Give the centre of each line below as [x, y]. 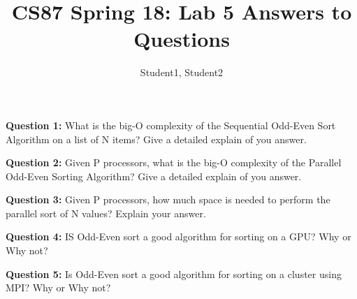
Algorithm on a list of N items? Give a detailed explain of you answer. [156, 139]
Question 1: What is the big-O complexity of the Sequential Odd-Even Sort [171, 125]
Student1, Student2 [182, 72]
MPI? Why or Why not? [58, 287]
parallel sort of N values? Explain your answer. [106, 213]
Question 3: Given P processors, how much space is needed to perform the [168, 199]
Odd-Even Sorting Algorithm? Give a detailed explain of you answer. [154, 176]
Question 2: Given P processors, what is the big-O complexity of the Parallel [174, 162]
